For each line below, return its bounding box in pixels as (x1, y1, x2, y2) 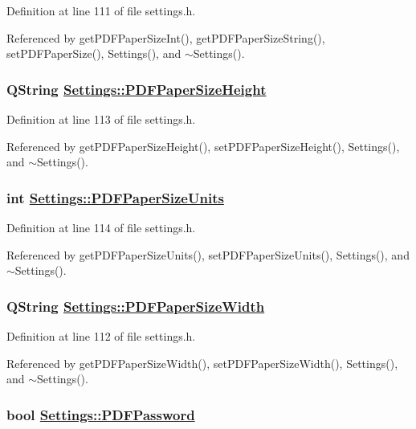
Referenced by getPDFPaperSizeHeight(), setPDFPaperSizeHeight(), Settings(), (6, 137, 400, 154)
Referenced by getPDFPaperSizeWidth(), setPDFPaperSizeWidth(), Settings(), (6, 354, 398, 371)
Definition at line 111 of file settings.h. (6, 2, 196, 18)
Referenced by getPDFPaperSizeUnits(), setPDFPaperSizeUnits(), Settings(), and (6, 246, 410, 263)
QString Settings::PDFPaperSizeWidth (6, 296, 265, 316)
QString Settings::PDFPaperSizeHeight (6, 79, 267, 99)
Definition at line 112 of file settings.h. (6, 328, 196, 344)
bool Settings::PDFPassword (6, 404, 195, 424)
